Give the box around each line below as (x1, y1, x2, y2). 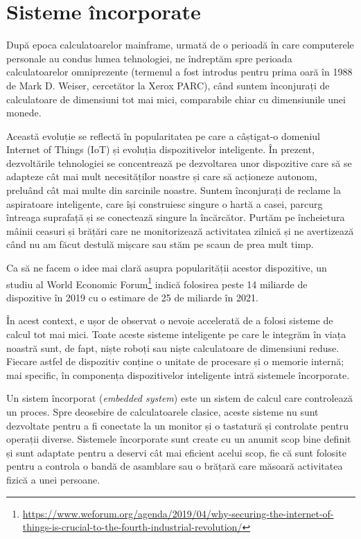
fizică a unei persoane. (6, 472, 100, 486)
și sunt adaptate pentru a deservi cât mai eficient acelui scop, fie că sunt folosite (6, 445, 346, 459)
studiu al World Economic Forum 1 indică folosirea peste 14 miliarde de (6, 274, 308, 291)
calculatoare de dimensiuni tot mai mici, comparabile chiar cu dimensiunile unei (6, 91, 346, 106)
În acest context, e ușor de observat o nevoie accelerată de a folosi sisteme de (6, 313, 333, 328)
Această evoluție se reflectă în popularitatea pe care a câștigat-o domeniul (6, 128, 320, 143)
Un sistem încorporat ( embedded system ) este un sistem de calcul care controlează (6, 391, 353, 405)
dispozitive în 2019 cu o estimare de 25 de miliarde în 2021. (6, 290, 258, 304)
